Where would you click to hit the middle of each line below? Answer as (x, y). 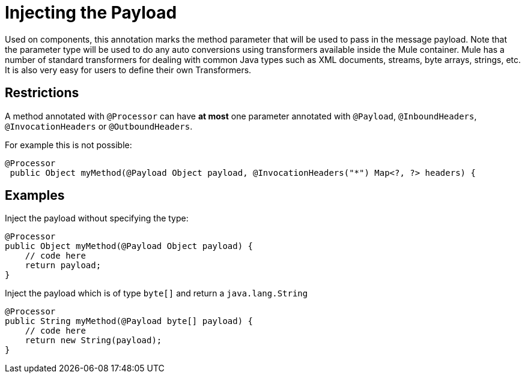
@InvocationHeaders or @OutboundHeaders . (99, 126)
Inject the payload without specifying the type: (97, 218)
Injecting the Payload (91, 13)
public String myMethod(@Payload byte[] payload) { (129, 321)
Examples (35, 196)
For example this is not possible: (68, 145)
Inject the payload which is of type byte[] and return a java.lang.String (156, 293)
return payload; (63, 265)
